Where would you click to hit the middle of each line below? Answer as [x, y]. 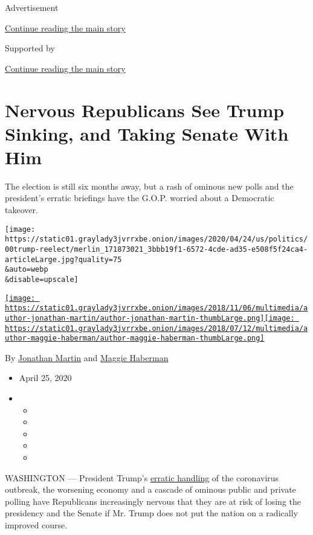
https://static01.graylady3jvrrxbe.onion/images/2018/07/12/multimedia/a [156, 328]
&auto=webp [27, 270]
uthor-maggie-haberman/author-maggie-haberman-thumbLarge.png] [135, 338]
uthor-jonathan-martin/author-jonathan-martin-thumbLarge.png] [135, 318]
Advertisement [32, 7]
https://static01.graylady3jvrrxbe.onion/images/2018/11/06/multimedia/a [156, 308]
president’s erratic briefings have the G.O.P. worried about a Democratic [140, 198]
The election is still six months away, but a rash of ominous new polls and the [149, 186]
